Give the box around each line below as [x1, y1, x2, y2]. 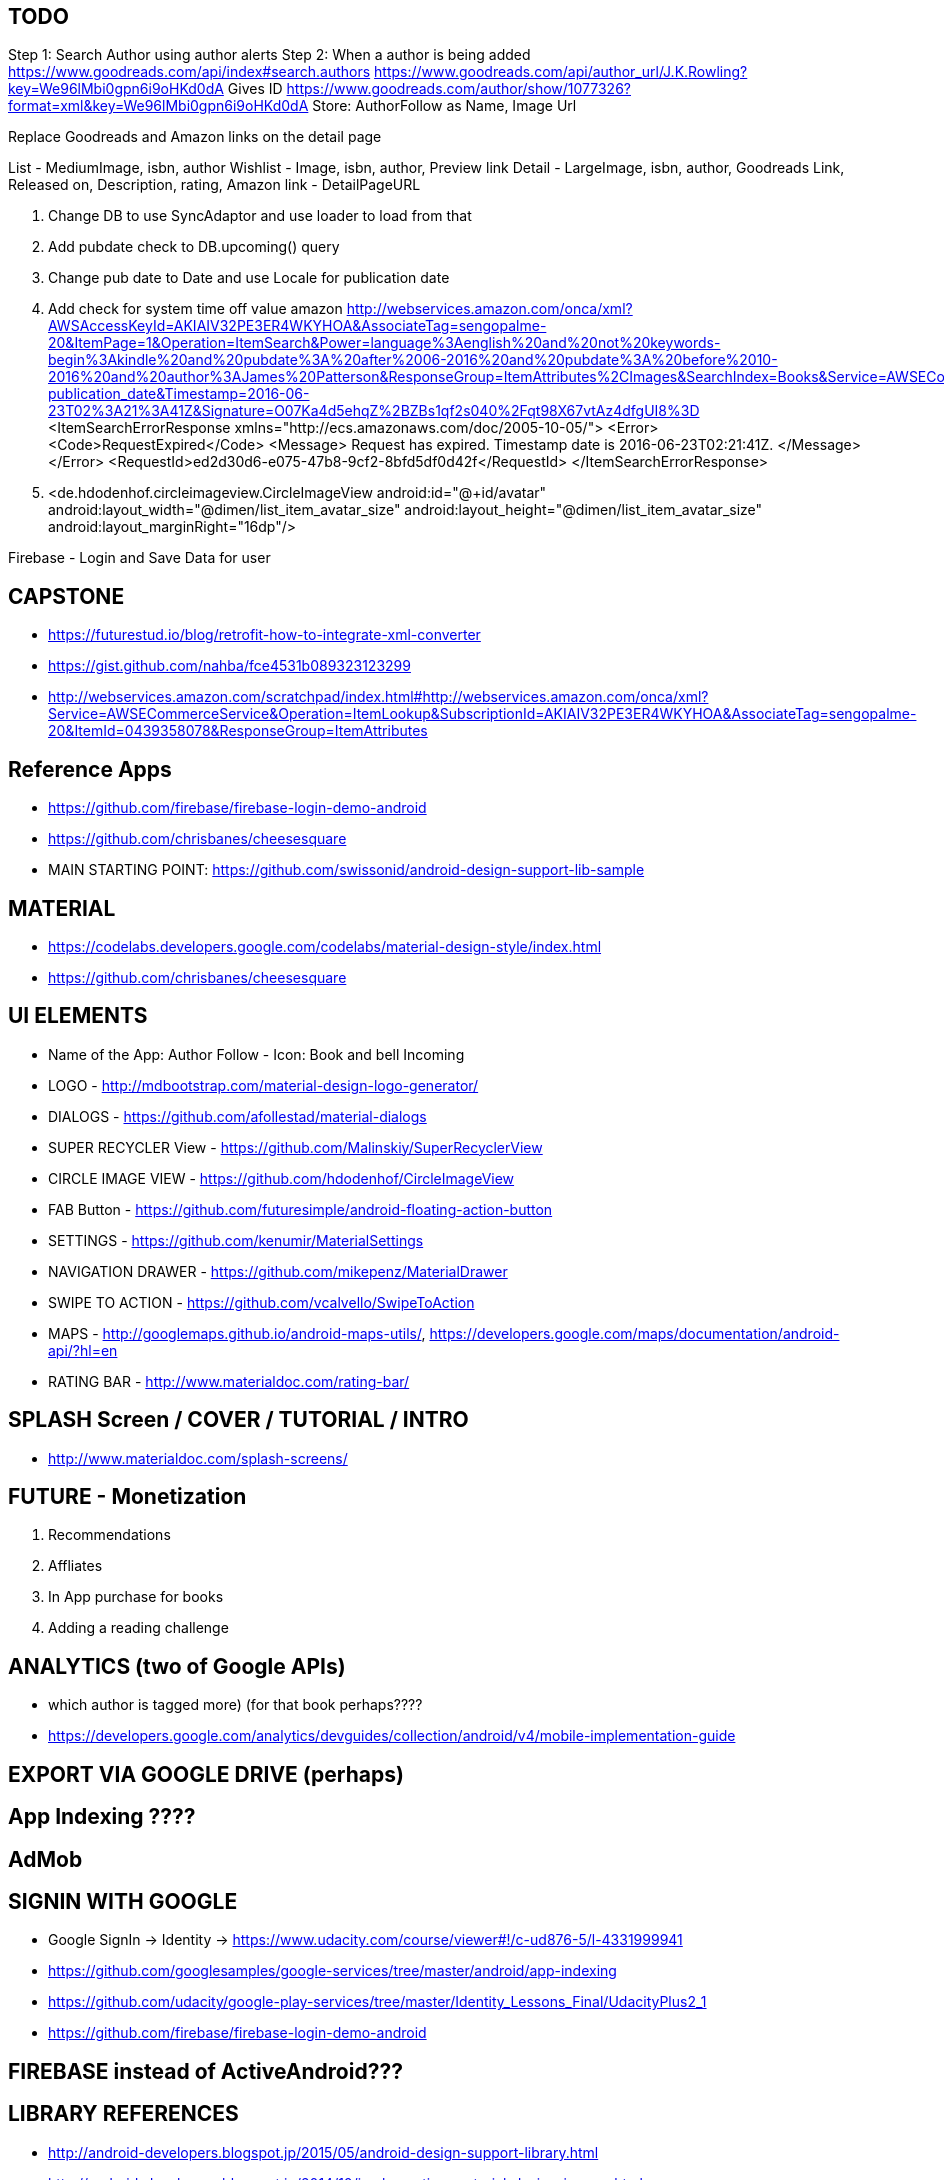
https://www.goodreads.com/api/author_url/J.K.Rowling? [374, 63, 748, 81]
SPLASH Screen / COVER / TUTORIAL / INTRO [8, 1407, 469, 1433]
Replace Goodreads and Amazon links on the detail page [8, 128, 382, 146]
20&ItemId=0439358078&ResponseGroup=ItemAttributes [48, 722, 428, 740]
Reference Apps [8, 756, 172, 782]
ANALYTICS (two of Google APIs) [8, 1653, 346, 1679]
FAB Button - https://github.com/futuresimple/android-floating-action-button [48, 1200, 553, 1218]
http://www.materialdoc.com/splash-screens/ [48, 1449, 348, 1467]
